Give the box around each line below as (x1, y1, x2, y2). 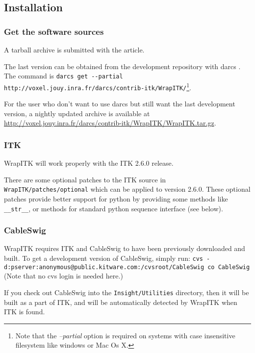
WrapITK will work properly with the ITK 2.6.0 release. (4, 158, 174, 168)
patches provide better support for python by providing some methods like (4, 194, 228, 203)
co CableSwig (207, 263, 250, 271)
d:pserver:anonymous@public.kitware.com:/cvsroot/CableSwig (4, 263, 204, 271)
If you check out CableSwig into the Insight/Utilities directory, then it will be (4, 287, 249, 297)
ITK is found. (4, 306, 45, 317)
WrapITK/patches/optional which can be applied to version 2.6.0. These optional (4, 184, 251, 194)
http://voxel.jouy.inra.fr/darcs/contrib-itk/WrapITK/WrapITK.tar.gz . (4, 118, 216, 128)
